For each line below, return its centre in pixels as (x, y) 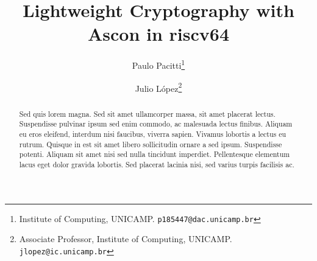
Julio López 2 (158, 87)
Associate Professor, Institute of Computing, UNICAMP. (126, 239)
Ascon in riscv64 (158, 34)
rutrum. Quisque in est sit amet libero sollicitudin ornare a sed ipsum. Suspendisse (151, 144)
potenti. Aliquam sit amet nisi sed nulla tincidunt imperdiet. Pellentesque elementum (155, 154)
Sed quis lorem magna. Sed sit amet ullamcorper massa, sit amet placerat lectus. (147, 113)
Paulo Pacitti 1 (158, 64)
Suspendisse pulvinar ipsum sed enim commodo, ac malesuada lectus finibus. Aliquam (156, 124)
